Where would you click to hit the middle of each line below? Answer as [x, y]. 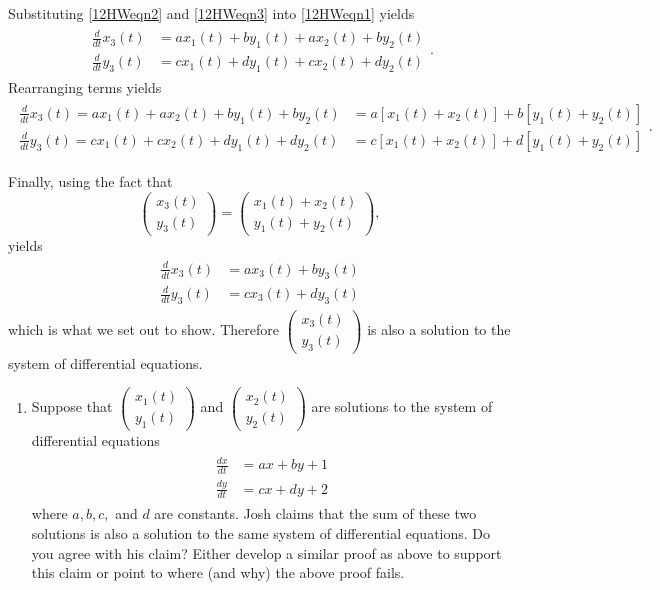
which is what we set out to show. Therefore [143, 329]
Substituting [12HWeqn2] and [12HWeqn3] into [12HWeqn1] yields [211, 13]
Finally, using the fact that [90, 181]
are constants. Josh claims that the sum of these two [315, 513]
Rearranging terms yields [85, 87]
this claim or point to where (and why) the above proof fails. [218, 572]
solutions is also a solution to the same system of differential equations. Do [261, 533]
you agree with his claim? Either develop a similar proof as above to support [266, 552]
